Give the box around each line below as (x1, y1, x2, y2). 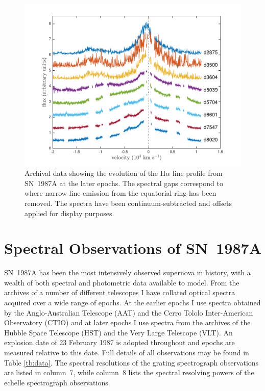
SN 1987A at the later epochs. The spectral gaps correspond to (25, 177, 223, 188)
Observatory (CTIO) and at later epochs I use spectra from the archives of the (4, 317, 251, 328)
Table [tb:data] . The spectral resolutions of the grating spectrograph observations (4, 357, 259, 368)
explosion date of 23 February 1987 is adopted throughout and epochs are (4, 337, 235, 348)
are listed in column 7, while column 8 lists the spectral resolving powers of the (4, 367, 254, 378)
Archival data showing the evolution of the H (25, 168, 166, 178)
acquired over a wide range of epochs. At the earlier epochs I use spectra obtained (4, 297, 261, 308)
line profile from (172, 168, 223, 178)
